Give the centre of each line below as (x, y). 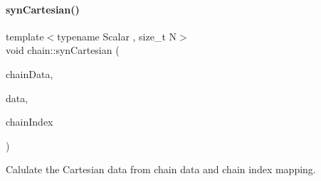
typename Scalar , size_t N (117, 36)
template (25, 36)
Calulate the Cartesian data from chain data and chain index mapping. (161, 169)
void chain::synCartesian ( (63, 50)
